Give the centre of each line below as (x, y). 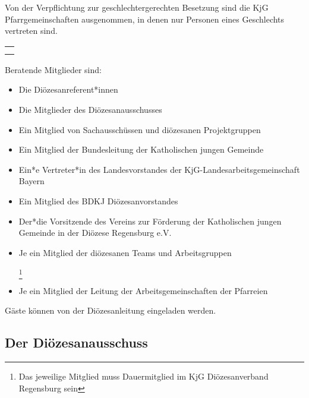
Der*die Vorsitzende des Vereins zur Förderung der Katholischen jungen (150, 221)
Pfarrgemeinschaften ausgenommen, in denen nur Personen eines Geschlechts (145, 19)
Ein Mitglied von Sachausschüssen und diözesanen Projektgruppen (140, 129)
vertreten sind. (31, 31)
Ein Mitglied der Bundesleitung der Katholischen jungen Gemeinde (141, 149)
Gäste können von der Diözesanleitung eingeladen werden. (111, 310)
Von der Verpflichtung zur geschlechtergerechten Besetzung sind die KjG (137, 7)
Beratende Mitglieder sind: (53, 69)
